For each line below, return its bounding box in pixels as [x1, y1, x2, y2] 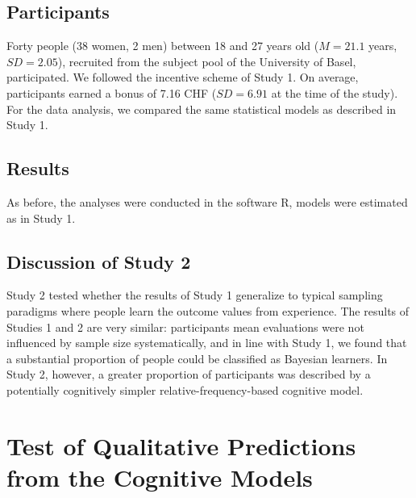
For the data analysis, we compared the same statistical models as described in [6, 100, 397, 117]
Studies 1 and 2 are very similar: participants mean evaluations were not [6, 318, 364, 335]
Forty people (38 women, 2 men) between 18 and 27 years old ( [6, 37, 319, 54]
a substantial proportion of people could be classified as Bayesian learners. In [6, 349, 388, 366]
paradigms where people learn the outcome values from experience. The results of [6, 302, 410, 319]
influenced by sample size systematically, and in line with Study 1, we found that [6, 334, 407, 351]
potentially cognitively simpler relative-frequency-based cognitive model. [6, 381, 364, 398]
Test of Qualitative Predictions [6, 429, 356, 462]
